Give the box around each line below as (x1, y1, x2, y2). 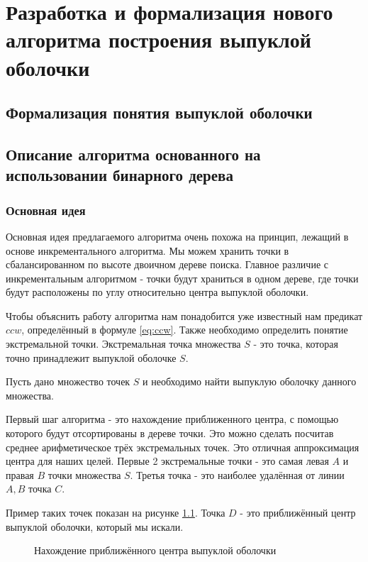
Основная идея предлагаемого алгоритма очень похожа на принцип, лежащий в (6, 228, 349, 243)
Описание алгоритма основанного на (6, 143, 261, 165)
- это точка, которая (253, 336, 338, 351)
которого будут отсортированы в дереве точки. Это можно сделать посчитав (6, 426, 334, 441)
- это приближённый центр (240, 505, 356, 520)
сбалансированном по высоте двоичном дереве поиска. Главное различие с (6, 257, 328, 272)
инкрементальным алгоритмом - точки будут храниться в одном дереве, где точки (6, 270, 359, 285)
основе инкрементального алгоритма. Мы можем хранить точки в (6, 243, 289, 258)
